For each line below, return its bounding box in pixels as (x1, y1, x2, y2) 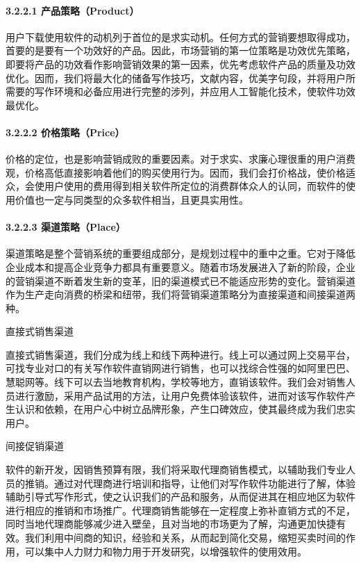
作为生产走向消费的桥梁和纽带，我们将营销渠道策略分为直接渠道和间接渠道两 (6, 287, 355, 302)
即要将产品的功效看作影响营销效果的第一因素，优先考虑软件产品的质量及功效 (6, 56, 355, 71)
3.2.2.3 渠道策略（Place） (6, 220, 126, 234)
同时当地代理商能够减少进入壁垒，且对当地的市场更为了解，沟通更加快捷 (6, 516, 336, 531)
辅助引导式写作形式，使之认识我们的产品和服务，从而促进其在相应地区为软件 (6, 489, 355, 504)
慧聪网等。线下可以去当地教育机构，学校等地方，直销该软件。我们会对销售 (6, 375, 346, 389)
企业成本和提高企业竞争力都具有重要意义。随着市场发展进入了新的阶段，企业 (6, 259, 355, 274)
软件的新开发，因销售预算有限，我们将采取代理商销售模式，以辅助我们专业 (6, 462, 346, 477)
